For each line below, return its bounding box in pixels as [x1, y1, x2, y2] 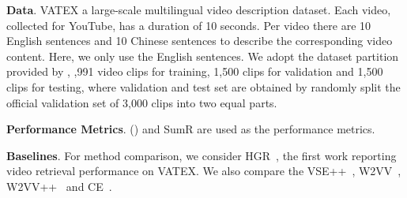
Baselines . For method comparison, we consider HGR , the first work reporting [6, 147, 397, 163]
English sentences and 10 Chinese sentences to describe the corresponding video [6, 32, 393, 49]
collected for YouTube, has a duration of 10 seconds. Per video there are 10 [6, 17, 371, 33]
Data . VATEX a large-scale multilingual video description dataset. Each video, [6, 2, 391, 17]
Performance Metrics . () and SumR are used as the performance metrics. [6, 121, 375, 137]
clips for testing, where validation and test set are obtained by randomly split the [6, 78, 401, 95]
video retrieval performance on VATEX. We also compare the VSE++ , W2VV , [6, 163, 401, 179]
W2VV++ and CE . [6, 177, 112, 194]
